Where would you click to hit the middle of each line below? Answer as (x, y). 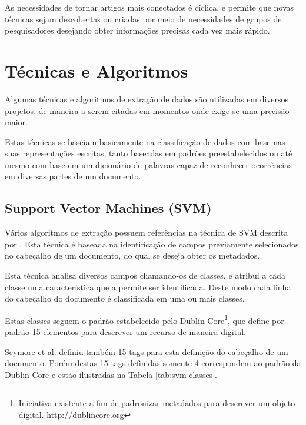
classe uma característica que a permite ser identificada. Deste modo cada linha (148, 287)
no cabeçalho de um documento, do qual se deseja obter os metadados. (132, 255)
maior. (16, 122)
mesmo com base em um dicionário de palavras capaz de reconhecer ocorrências (148, 164)
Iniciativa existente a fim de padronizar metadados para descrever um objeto (157, 403)
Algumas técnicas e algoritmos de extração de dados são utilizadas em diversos (147, 98)
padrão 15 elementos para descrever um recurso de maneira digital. (125, 332)
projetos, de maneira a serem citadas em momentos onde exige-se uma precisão (147, 110)
